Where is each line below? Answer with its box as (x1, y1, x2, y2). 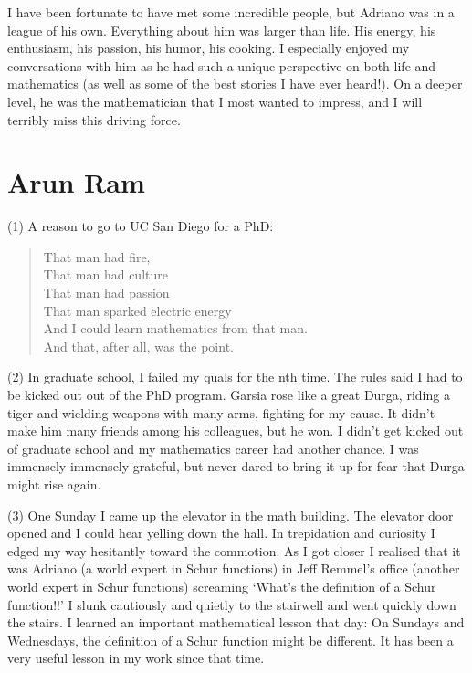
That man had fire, (43, 247, 151, 266)
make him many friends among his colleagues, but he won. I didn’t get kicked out (7, 421, 464, 440)
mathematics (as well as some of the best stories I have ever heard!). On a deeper (7, 74, 463, 93)
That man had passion (43, 283, 170, 302)
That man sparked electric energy (43, 300, 232, 320)
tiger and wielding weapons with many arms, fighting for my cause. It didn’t (7, 403, 435, 422)
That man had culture (43, 265, 168, 284)
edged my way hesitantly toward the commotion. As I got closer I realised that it (7, 541, 461, 560)
